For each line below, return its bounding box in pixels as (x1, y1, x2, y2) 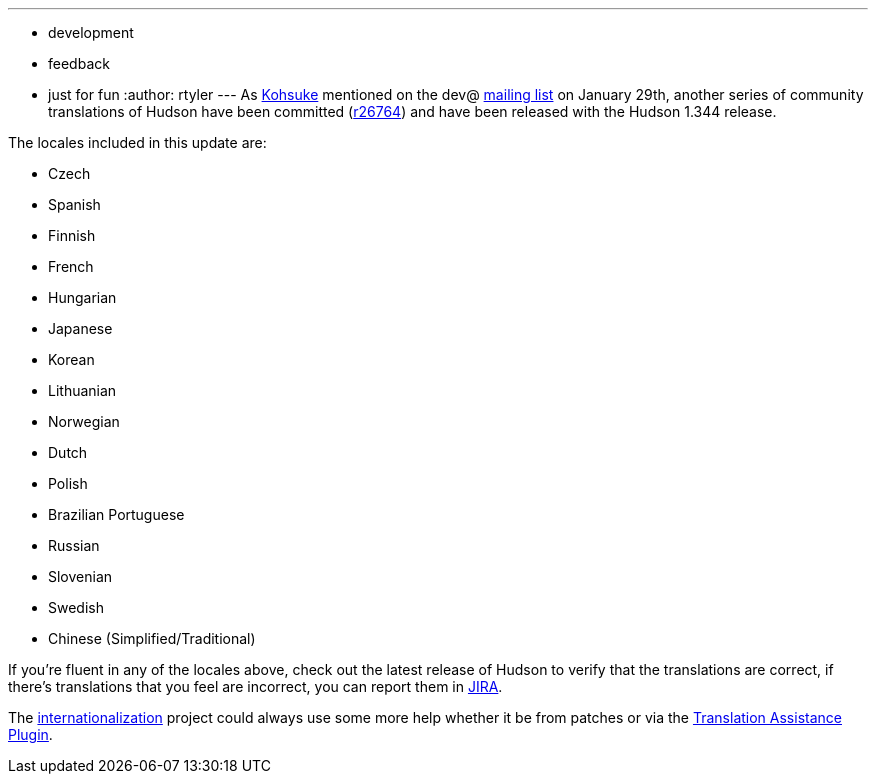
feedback (48, 55, 110, 72)
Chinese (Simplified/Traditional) (48, 630, 256, 647)
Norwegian (48, 413, 120, 430)
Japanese (48, 320, 113, 337)
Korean (48, 351, 95, 368)
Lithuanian (48, 382, 117, 399)
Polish (48, 475, 88, 492)
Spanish (48, 196, 101, 213)
